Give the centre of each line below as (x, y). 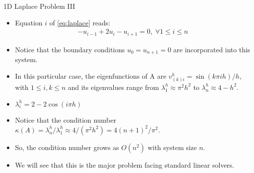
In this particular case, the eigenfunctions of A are (91, 76)
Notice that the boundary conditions (70, 49)
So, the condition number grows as (67, 147)
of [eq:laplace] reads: (80, 22)
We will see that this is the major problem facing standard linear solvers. (125, 164)
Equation (29, 22)
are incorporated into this (212, 49)
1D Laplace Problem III (39, 6)
